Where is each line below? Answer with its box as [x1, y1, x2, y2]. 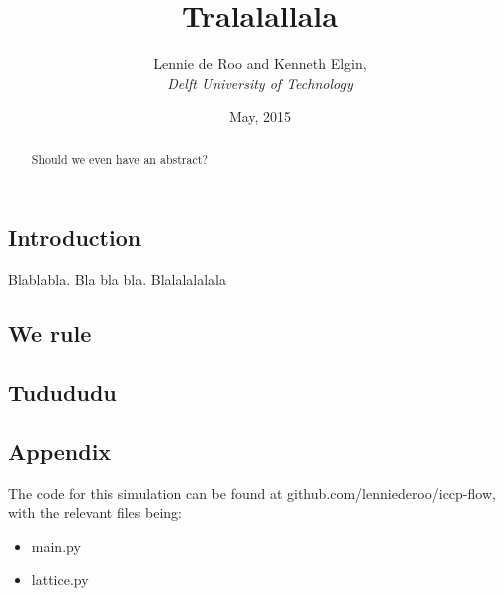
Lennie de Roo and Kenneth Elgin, [153, 53, 367, 74]
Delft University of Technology [167, 72, 353, 93]
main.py [31, 535, 81, 556]
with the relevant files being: [8, 502, 182, 523]
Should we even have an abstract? [31, 150, 208, 167]
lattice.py [31, 569, 89, 590]
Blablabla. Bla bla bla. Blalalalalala [8, 269, 227, 290]
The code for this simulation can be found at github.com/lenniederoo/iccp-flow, [8, 482, 496, 503]
